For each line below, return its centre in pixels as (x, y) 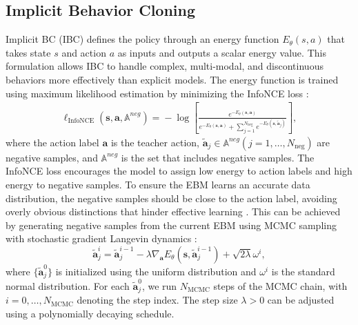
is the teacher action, (155, 142)
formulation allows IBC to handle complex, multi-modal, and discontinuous (165, 66)
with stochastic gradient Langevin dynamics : (101, 238)
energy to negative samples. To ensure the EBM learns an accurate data (158, 185)
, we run (159, 285)
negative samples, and (52, 157)
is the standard (303, 271)
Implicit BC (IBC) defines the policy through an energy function (142, 39)
